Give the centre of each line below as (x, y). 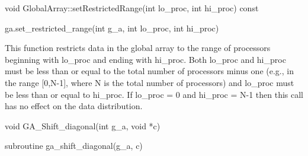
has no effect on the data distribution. (74, 106)
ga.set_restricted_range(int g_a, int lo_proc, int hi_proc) (112, 28)
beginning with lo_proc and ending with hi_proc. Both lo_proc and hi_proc (145, 59)
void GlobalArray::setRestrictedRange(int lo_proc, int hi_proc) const (132, 8)
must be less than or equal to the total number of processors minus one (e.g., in (149, 71)
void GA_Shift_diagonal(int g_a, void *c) (83, 125)
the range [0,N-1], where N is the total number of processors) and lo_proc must (150, 82)
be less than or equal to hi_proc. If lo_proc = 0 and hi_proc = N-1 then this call (154, 94)
